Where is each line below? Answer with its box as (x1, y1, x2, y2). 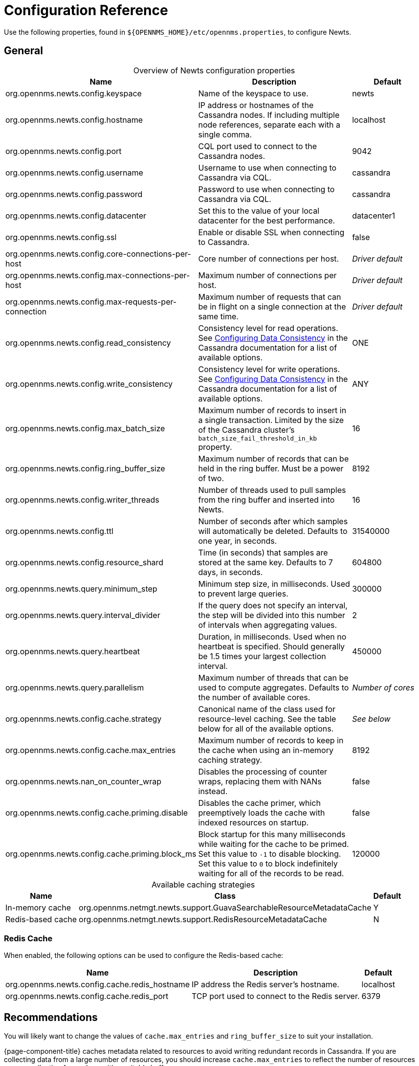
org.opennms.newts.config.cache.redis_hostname (5, 979, 190, 990)
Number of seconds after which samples (198, 516, 348, 526)
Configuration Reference (4, 2, 168, 19)
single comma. (198, 129, 252, 139)
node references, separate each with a (198, 119, 340, 130)
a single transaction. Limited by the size (198, 415, 344, 425)
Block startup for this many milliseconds (198, 829, 346, 839)
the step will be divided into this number (198, 610, 346, 620)
